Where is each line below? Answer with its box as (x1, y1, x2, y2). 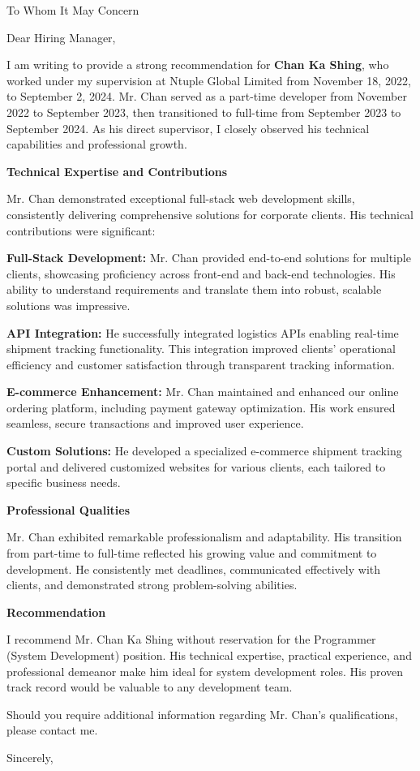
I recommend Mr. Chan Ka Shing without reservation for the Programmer (6, 631, 376, 648)
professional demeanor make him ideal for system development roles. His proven (6, 662, 404, 679)
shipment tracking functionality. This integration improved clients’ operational (6, 340, 396, 357)
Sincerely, (6, 748, 54, 765)
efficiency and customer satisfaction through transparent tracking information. (6, 355, 395, 373)
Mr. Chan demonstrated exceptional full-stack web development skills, (6, 190, 355, 207)
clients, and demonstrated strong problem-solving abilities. (6, 576, 298, 593)
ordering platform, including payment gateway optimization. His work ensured (6, 398, 396, 416)
